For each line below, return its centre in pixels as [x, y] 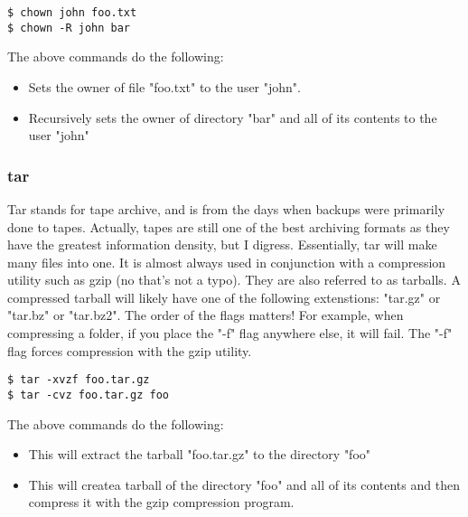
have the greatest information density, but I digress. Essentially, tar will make [222, 244]
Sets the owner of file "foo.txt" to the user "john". [164, 86]
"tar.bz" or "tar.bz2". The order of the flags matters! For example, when [206, 315]
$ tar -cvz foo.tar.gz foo [88, 395]
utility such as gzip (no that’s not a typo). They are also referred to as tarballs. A [234, 280]
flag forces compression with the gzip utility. [130, 350]
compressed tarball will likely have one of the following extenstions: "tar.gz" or [224, 297]
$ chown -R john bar [69, 28]
